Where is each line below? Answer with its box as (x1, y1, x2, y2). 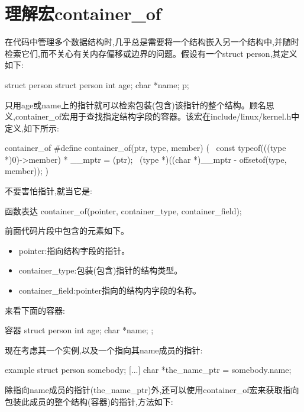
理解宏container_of (5, 1, 161, 25)
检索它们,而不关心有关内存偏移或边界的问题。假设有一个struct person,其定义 (5, 47, 297, 59)
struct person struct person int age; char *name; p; (5, 78, 189, 91)
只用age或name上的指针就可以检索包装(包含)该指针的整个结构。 (5, 98, 250, 111)
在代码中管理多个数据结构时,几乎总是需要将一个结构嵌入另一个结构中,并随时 (5, 36, 299, 48)
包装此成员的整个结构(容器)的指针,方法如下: (5, 395, 173, 407)
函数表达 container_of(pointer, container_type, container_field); (5, 204, 242, 217)
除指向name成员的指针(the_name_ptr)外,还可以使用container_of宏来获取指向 (5, 384, 299, 395)
